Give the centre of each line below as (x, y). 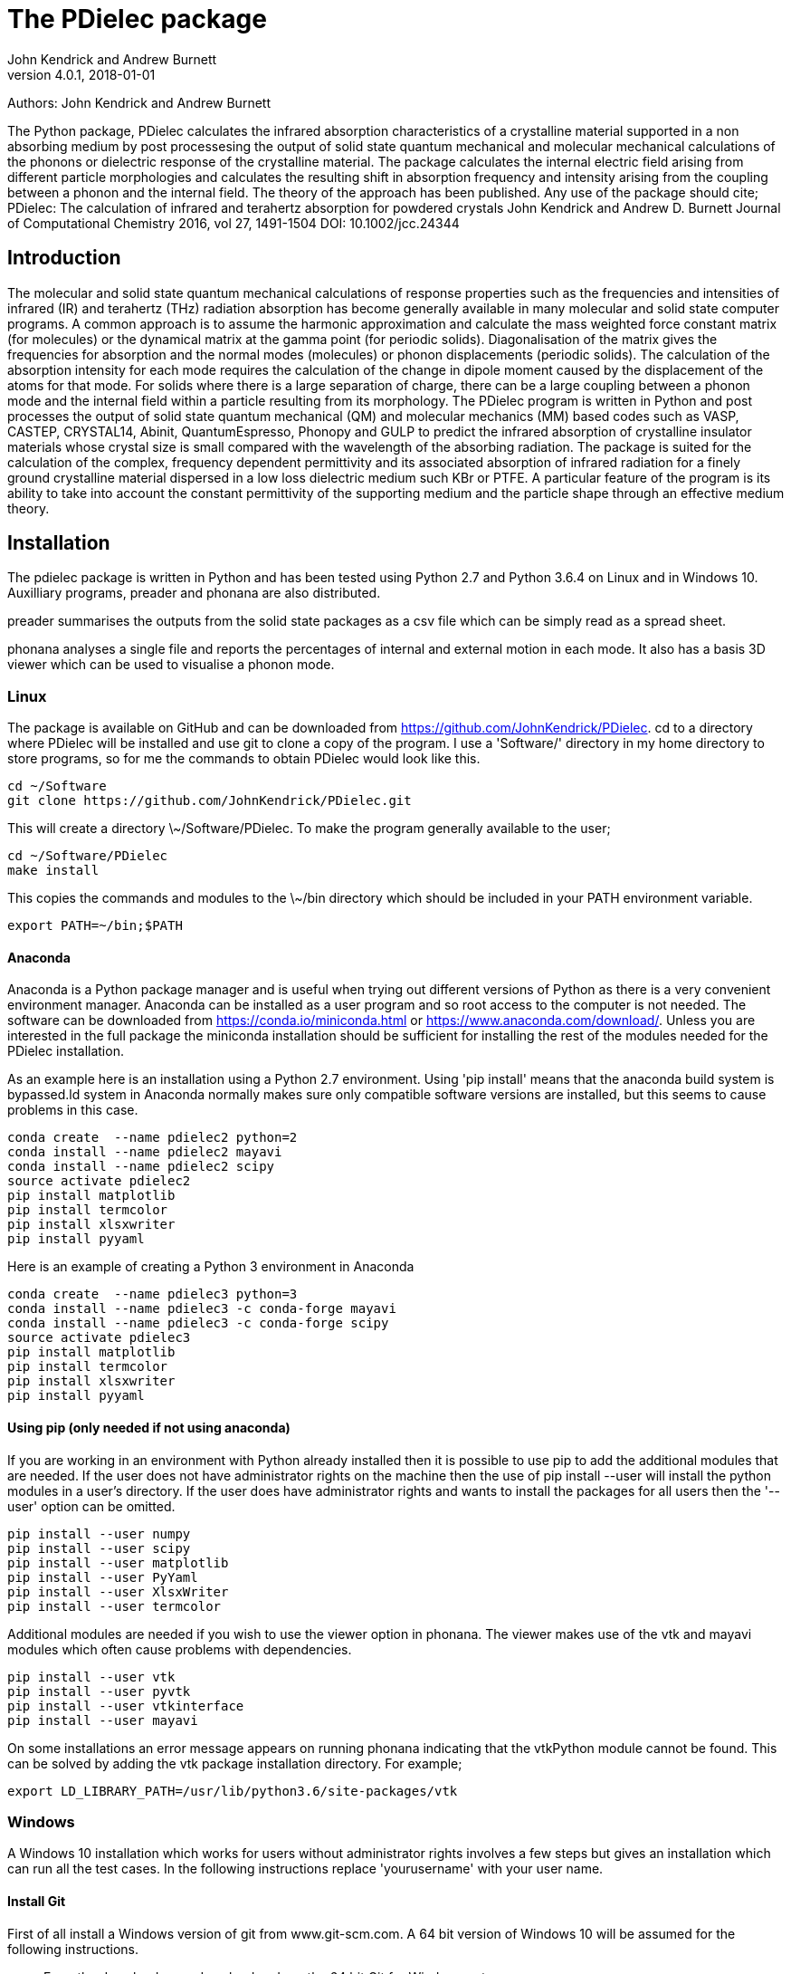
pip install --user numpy (99, 1533)
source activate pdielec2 (99, 1181)
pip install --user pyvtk (99, 1691)
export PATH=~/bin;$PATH (95, 926)
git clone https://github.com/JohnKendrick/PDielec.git (210, 801)
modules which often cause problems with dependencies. (180, 1649)
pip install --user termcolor (114, 1606)
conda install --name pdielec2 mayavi (145, 1152)
